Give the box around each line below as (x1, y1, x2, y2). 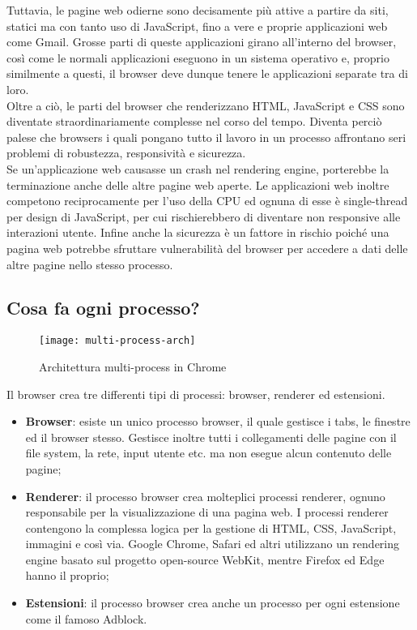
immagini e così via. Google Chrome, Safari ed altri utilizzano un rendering (25, 535, 400, 552)
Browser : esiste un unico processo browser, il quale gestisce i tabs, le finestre (25, 413, 411, 430)
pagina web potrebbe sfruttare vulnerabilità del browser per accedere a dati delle (6, 239, 408, 256)
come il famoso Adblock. (25, 610, 147, 627)
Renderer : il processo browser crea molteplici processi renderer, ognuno (25, 487, 385, 504)
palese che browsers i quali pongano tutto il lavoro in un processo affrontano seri (6, 128, 406, 145)
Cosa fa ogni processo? (6, 295, 200, 320)
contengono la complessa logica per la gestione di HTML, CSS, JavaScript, (25, 519, 397, 536)
